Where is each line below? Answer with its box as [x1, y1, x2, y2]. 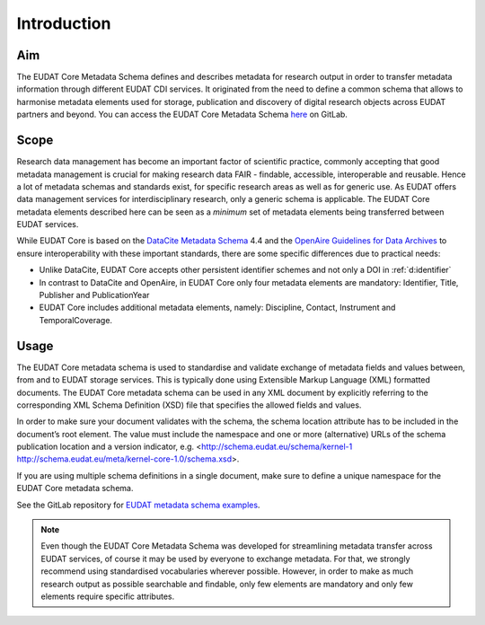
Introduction [16, 13, 111, 33]
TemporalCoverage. [39, 314, 112, 325]
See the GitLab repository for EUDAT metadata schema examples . [16, 499, 260, 510]
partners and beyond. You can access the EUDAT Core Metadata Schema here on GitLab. [16, 109, 348, 120]
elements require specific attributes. [40, 591, 175, 602]
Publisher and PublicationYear [39, 290, 150, 301]
